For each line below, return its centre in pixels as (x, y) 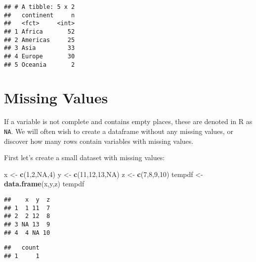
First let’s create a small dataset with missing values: (85, 157)
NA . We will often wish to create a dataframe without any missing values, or (119, 131)
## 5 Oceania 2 (40, 65)
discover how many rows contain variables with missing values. (99, 141)
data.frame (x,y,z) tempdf (44, 184)
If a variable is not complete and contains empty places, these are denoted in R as (128, 121)
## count (22, 248)
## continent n (40, 15)
